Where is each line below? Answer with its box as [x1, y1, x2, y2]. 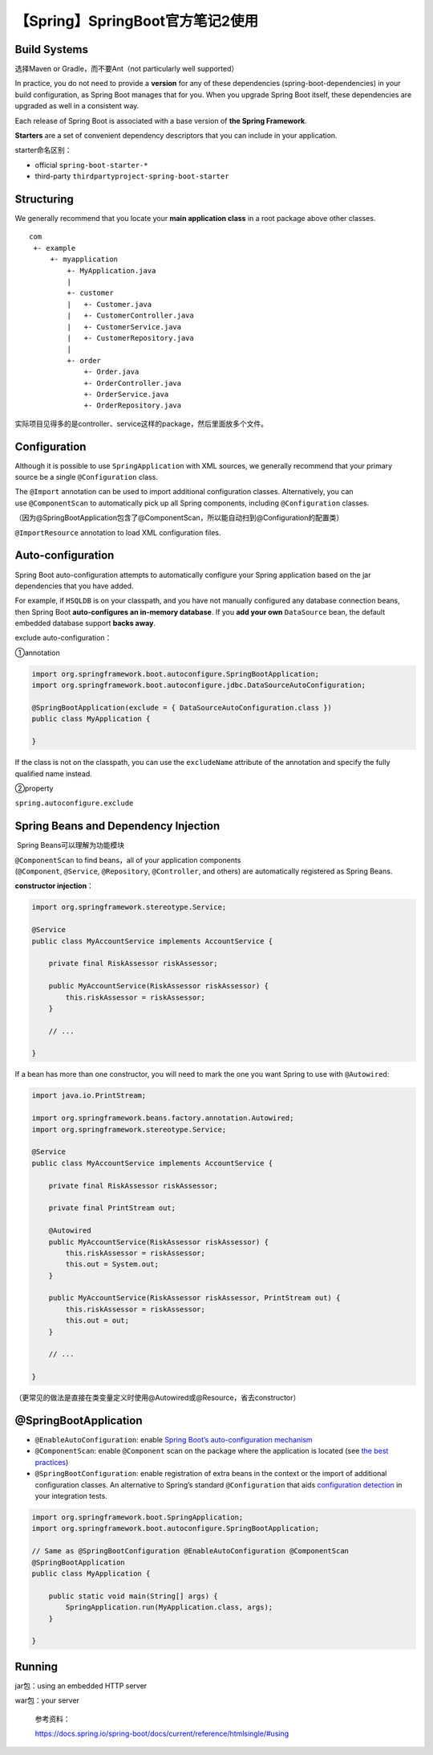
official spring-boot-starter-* [34, 160, 148, 170]
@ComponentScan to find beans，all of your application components [14, 855, 241, 865]
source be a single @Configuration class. [14, 472, 158, 482]
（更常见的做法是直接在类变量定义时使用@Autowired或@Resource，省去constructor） [14, 1393, 301, 1402]
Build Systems [14, 43, 88, 56]
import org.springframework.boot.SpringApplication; [31, 1513, 244, 1522]
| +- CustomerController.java [67, 311, 194, 321]
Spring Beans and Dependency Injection [14, 820, 221, 833]
